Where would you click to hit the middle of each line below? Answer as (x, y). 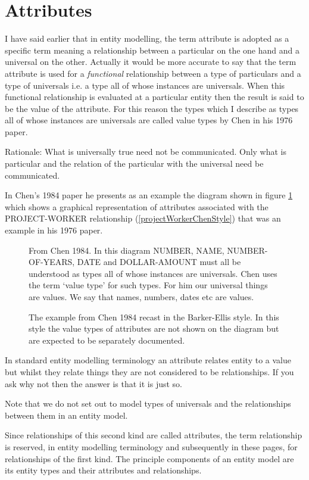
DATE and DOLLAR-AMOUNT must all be (159, 262)
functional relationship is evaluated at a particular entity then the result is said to (154, 97)
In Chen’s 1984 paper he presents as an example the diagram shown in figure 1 (149, 195)
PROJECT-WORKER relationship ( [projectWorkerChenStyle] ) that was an (143, 218)
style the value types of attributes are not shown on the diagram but (154, 328)
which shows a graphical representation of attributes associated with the (137, 206)
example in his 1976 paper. (54, 230)
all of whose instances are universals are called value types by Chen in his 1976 (149, 120)
